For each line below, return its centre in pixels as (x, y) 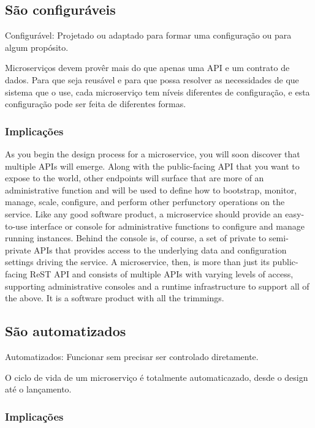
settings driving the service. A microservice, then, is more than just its (137, 262)
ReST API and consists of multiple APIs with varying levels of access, (161, 273)
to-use (16, 226)
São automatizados (66, 331)
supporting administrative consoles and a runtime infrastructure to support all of (157, 286)
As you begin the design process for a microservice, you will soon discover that (153, 153)
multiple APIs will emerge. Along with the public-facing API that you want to (152, 166)
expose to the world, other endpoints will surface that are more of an (135, 178)
